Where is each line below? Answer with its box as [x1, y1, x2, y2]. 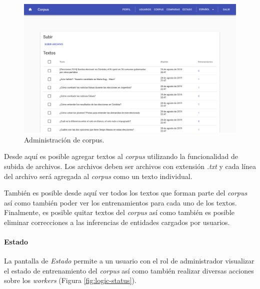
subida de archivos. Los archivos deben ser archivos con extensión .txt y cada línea [4, 160, 256, 171]
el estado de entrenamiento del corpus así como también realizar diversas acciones [4, 265, 254, 275]
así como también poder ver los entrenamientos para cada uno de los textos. [4, 197, 237, 207]
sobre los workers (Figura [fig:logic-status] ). [4, 275, 136, 285]
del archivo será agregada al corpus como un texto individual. [4, 170, 192, 181]
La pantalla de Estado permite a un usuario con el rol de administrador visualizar [4, 255, 254, 266]
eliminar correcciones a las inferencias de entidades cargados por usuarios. [4, 216, 230, 227]
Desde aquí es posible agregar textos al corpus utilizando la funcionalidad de [4, 151, 238, 161]
